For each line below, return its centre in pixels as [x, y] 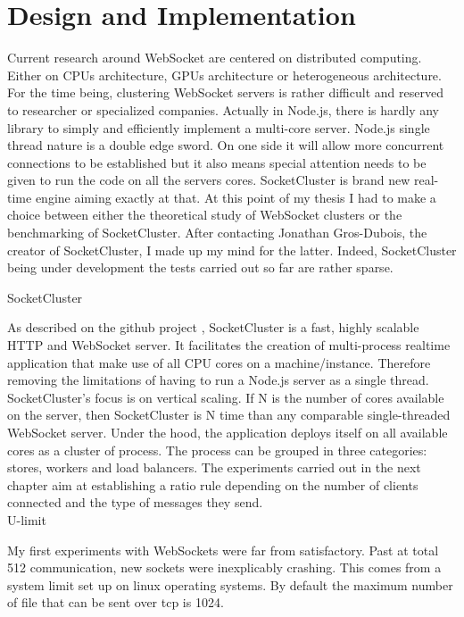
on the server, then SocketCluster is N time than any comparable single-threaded [229, 415]
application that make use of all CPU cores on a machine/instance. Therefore [219, 362]
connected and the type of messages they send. [135, 502]
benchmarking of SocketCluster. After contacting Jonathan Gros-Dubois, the [217, 233]
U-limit [27, 519]
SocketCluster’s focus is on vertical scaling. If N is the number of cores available [226, 397]
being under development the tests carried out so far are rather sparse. [200, 267]
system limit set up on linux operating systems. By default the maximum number [230, 584]
